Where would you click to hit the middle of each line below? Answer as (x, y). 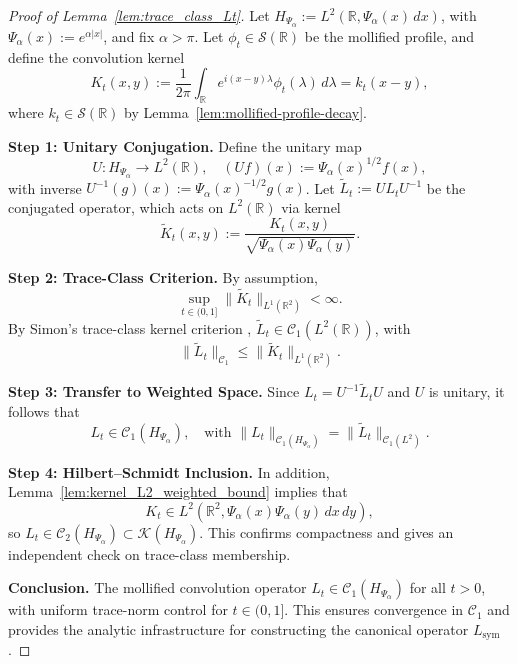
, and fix (129, 35)
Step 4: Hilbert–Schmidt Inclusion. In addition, (169, 471)
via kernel (311, 206)
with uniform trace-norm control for (118, 609)
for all (427, 587)
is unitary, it (466, 391)
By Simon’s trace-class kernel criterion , (130, 327)
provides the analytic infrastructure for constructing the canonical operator (238, 628)
